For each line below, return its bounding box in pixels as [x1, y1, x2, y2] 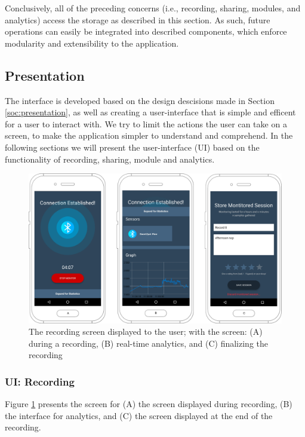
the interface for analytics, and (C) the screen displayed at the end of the [5, 409, 273, 421]
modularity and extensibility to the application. [5, 36, 179, 49]
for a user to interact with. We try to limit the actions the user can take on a [5, 117, 287, 130]
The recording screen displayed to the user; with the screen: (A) [29, 325, 263, 338]
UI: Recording [5, 374, 75, 389]
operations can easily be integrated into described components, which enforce [5, 25, 287, 38]
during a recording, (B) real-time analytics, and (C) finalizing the [29, 337, 269, 349]
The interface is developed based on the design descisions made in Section [5, 94, 275, 106]
